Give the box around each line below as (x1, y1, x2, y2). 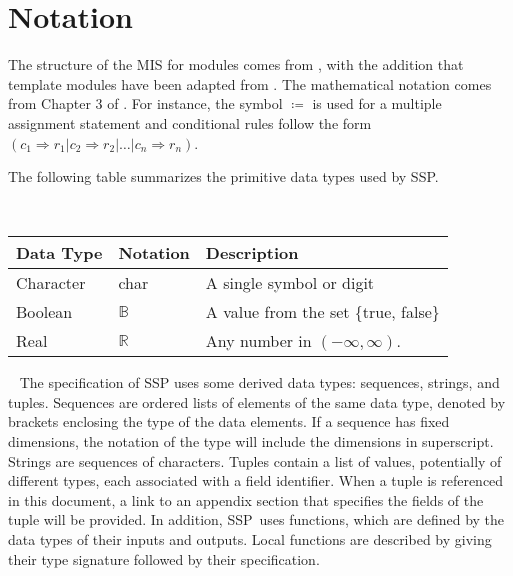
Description (205, 241, 299, 265)
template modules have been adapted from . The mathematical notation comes (8, 73, 492, 94)
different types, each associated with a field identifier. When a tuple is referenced (8, 470, 504, 491)
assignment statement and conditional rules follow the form (8, 112, 372, 133)
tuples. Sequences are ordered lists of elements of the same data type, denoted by (8, 391, 506, 412)
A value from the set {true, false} (205, 300, 440, 324)
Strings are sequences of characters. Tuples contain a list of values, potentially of (8, 450, 502, 471)
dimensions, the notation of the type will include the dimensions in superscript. (8, 431, 494, 452)
